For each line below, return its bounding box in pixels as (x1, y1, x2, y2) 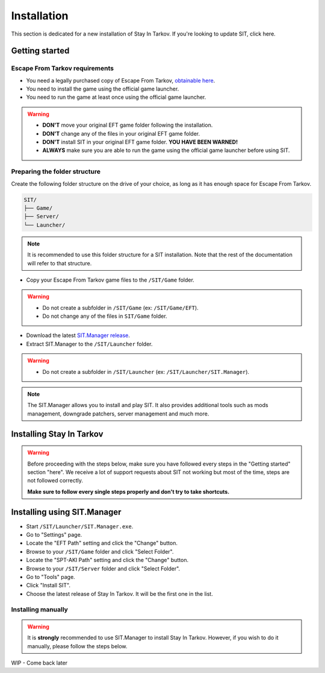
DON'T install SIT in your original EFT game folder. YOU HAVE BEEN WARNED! (42, 139, 238, 146)
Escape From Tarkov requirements (11, 64, 114, 72)
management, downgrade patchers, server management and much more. (27, 410, 209, 417)
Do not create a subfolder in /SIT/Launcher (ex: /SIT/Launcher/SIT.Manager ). (42, 368, 250, 375)
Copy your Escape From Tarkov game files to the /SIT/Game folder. (26, 276, 195, 283)
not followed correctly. (27, 477, 84, 484)
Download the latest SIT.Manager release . (26, 332, 131, 339)
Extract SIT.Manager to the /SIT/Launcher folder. (26, 340, 153, 347)
